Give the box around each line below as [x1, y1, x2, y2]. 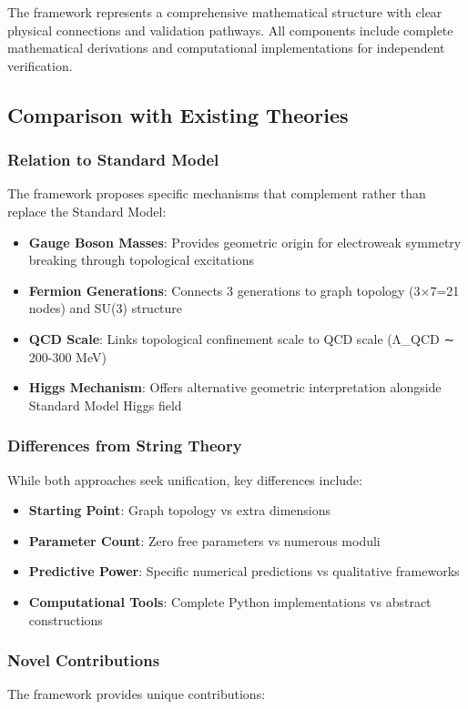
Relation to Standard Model [7, 148, 219, 171]
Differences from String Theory [7, 434, 242, 457]
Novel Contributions [7, 649, 160, 672]
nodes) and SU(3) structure [28, 299, 183, 318]
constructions [28, 610, 103, 629]
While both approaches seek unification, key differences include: [7, 470, 362, 489]
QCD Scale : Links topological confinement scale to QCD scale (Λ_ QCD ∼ [28, 329, 455, 348]
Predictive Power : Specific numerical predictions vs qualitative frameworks [28, 562, 460, 581]
